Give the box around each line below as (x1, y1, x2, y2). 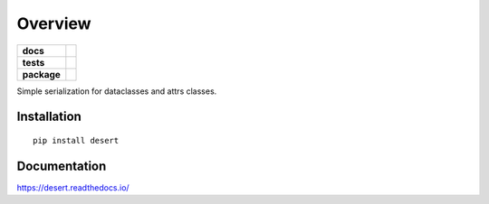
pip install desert (33, 135, 120, 145)
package (22, 68, 61, 80)
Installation (16, 109, 81, 125)
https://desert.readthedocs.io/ (16, 181, 130, 193)
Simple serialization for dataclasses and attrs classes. (16, 86, 217, 97)
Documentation (16, 158, 107, 173)
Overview (16, 14, 91, 33)
